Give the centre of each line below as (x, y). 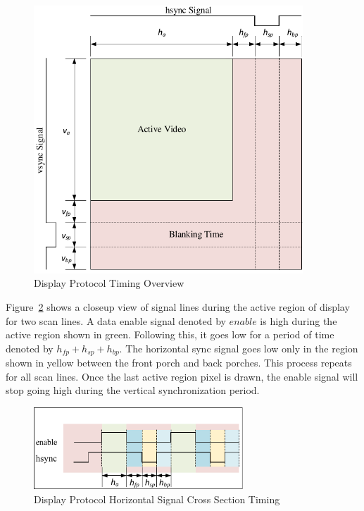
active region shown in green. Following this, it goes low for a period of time (170, 334)
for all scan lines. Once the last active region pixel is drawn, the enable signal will (182, 376)
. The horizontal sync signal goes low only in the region (239, 348)
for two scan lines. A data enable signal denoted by (116, 320)
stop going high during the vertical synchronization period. (133, 390)
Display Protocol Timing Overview (109, 283)
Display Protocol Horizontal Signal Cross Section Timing (157, 499)
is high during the (299, 320)
